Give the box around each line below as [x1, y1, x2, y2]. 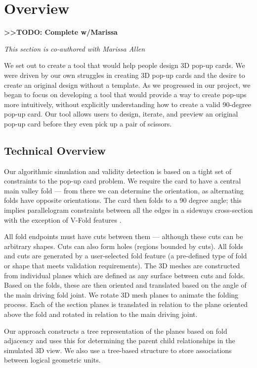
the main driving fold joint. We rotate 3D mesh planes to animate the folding [4, 289, 239, 300]
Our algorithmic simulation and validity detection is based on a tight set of [4, 166, 232, 176]
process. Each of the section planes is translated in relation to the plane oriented [4, 299, 248, 309]
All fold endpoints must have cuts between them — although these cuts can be [4, 231, 243, 242]
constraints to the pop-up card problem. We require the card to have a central [4, 176, 241, 186]
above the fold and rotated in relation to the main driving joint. [4, 308, 198, 319]
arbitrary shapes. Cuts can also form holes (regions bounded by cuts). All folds [4, 241, 243, 251]
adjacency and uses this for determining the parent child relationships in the [4, 335, 235, 346]
